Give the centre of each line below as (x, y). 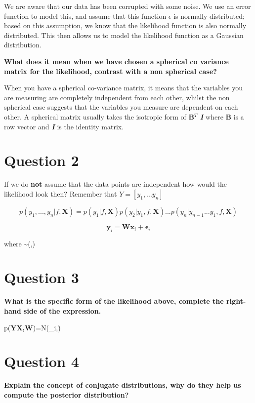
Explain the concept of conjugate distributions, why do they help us (123, 385)
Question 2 (42, 160)
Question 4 (42, 361)
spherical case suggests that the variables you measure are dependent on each (121, 107)
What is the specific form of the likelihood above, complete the (114, 301)
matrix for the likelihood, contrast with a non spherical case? (110, 71)
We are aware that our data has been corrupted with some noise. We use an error (127, 6)
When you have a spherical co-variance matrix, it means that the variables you (123, 88)
